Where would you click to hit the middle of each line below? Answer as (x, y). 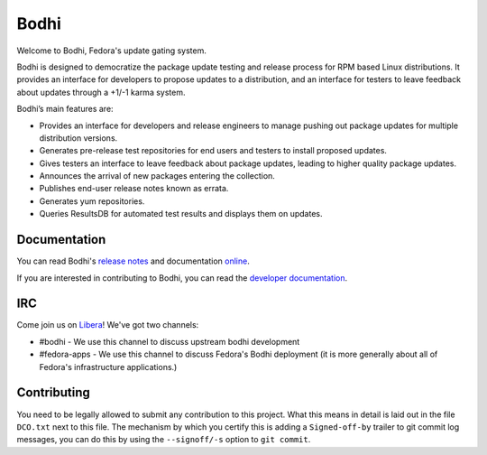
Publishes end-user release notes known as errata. (134, 189)
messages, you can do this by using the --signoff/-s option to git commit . (164, 440)
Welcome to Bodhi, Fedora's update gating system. (112, 51)
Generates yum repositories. (92, 201)
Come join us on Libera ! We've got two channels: (108, 325)
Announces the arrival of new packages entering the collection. (157, 176)
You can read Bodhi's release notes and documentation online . (133, 261)
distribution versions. (78, 138)
